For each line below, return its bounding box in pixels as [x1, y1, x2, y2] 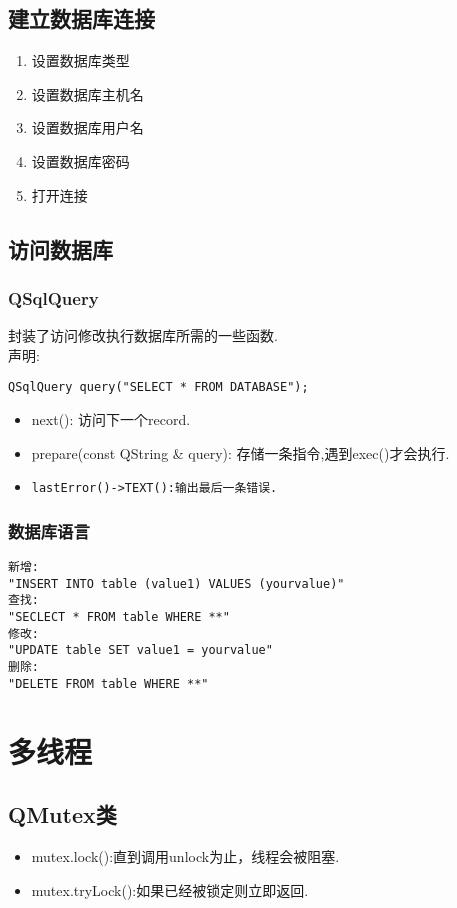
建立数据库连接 [8, 3, 155, 34]
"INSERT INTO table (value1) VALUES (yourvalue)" [8, 576, 345, 591]
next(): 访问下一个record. [31, 409, 191, 430]
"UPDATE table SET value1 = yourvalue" [8, 643, 273, 658]
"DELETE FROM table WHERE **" [8, 676, 209, 691]
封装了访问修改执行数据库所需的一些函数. [8, 325, 278, 346]
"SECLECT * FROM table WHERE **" [8, 610, 230, 625]
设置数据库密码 [31, 150, 130, 171]
